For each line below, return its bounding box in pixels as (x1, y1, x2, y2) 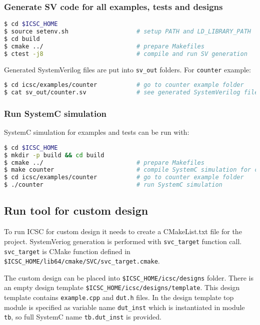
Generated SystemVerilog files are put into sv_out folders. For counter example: (4, 64, 251, 74)
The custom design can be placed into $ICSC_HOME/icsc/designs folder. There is (4, 272, 253, 283)
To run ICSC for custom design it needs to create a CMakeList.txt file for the (4, 226, 242, 237)
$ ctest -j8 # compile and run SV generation (4, 50, 247, 57)
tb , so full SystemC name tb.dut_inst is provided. (4, 312, 162, 322)
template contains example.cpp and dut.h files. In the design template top (4, 292, 234, 303)
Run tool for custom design (4, 203, 148, 218)
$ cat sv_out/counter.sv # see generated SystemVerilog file (4, 89, 258, 96)
